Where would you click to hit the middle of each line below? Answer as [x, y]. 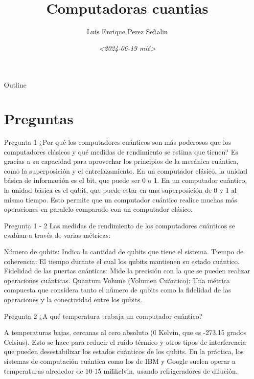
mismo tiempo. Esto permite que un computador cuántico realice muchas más [121, 199]
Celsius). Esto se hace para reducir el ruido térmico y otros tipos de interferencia [125, 342]
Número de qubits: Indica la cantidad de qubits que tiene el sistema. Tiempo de [124, 251]
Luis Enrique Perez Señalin [127, 32]
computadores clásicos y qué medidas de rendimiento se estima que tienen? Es [121, 151]
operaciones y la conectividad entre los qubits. [73, 299]
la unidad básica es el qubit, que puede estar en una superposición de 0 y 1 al [120, 190]
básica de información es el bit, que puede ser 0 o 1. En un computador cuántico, [126, 180]
